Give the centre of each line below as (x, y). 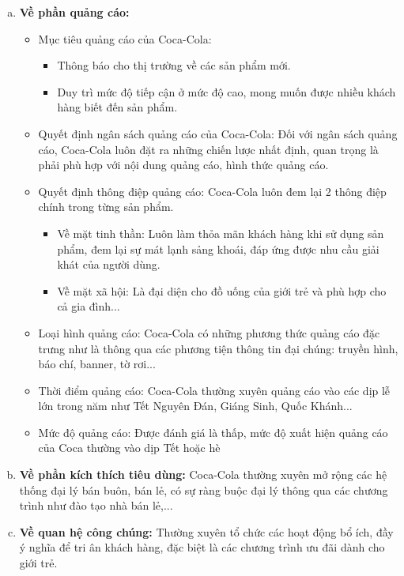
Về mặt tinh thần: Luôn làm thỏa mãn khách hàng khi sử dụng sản (221, 233)
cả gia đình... (89, 306)
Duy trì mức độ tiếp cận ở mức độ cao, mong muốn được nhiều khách (227, 91)
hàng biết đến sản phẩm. (117, 107)
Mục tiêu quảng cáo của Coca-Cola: (125, 38)
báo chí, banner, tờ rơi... (97, 364)
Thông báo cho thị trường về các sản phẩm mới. (174, 65)
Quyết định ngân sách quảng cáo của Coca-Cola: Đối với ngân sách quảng (218, 133)
